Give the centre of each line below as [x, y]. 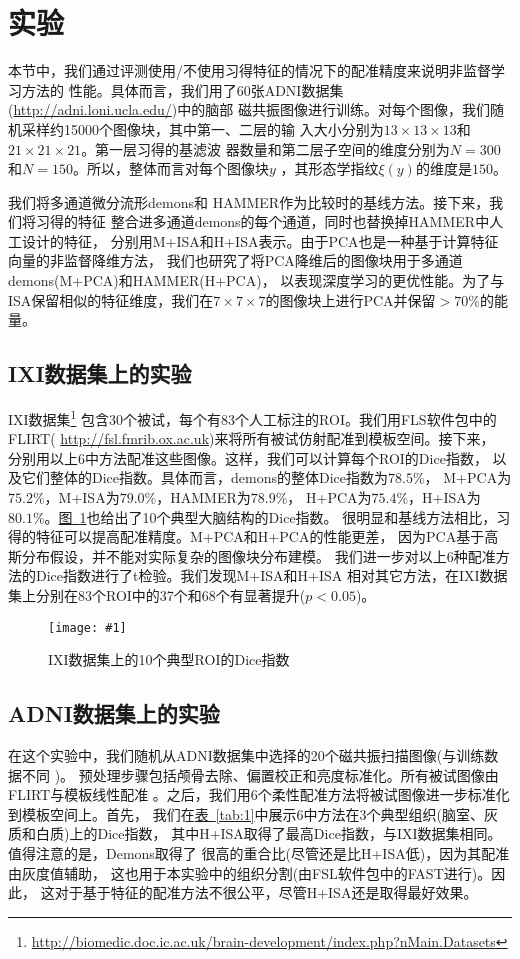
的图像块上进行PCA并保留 [350, 299]
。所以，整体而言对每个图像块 [170, 168]
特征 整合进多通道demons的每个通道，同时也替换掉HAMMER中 [283, 221]
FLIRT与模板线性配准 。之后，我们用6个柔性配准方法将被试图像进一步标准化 [259, 794]
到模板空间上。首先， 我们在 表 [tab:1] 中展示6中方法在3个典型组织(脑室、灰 [253, 813]
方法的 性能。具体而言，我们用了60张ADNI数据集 [182, 89]
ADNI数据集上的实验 [114, 713]
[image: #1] [87, 627]
